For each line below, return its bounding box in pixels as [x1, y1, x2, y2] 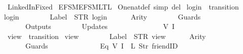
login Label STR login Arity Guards [4, 11, 201, 21]
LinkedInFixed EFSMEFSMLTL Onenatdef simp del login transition [7, 1, 239, 11]
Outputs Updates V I [25, 21, 175, 31]
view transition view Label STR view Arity [7, 30, 206, 41]
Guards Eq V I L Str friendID [25, 40, 178, 51]
